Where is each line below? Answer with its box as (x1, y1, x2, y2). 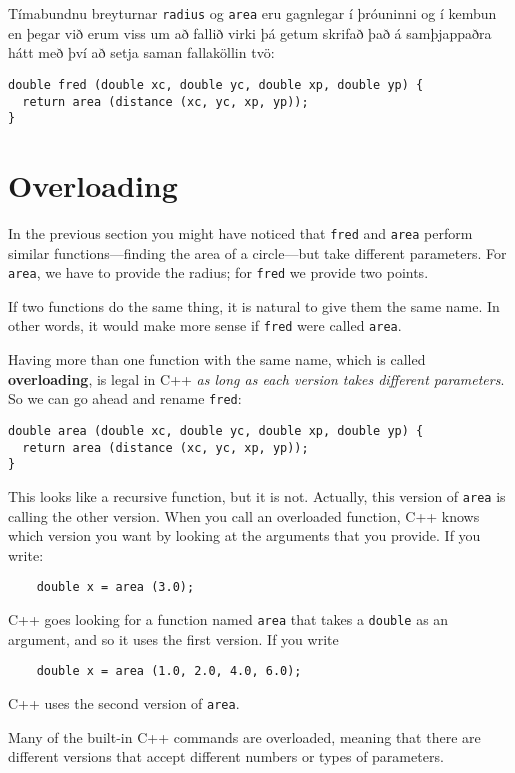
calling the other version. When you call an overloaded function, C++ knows (8, 505, 480, 526)
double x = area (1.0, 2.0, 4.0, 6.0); (36, 664, 302, 679)
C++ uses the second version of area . (8, 692, 240, 713)
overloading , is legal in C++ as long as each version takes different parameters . (8, 368, 505, 389)
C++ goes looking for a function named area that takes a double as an (8, 609, 449, 629)
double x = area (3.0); (36, 580, 195, 595)
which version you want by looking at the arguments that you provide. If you (8, 525, 481, 546)
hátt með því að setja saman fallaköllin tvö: (8, 42, 275, 63)
